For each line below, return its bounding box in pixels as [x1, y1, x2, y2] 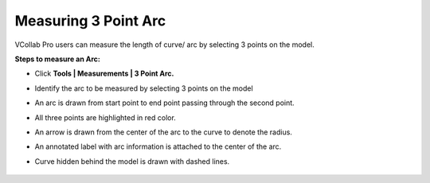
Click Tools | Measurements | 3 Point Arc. [34, 68, 174, 79]
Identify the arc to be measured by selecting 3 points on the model [34, 84, 254, 93]
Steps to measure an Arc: [14, 54, 101, 64]
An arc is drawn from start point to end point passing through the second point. [34, 98, 295, 107]
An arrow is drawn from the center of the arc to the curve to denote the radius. [34, 127, 292, 137]
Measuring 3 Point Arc [14, 12, 166, 29]
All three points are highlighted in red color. [34, 112, 177, 123]
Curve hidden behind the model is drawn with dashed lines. [34, 156, 230, 166]
